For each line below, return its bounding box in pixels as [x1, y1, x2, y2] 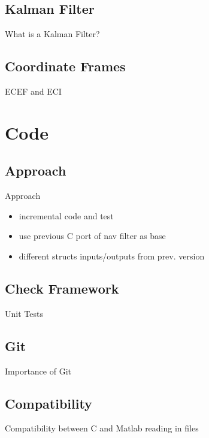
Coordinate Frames [5, 57, 126, 75]
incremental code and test [19, 209, 114, 222]
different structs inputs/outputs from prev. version [19, 249, 205, 262]
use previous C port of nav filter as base [19, 229, 166, 242]
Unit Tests [5, 307, 43, 319]
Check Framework [5, 279, 119, 297]
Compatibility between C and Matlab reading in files [5, 422, 199, 434]
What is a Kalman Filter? [5, 28, 100, 40]
